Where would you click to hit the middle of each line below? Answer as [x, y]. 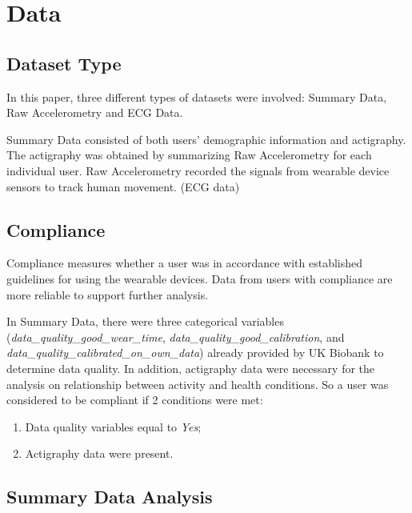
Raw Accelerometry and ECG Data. [95, 112]
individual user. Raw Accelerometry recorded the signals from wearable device [198, 170]
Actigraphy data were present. [99, 453]
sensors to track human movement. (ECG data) [123, 186]
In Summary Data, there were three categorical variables [145, 321]
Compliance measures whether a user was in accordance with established [185, 263]
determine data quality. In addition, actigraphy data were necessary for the [191, 368]
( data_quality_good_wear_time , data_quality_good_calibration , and [176, 337]
